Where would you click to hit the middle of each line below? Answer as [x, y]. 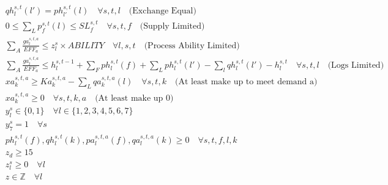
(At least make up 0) [134, 98]
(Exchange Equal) [162, 11]
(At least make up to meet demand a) [246, 82]
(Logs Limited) [356, 65]
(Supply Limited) [172, 27]
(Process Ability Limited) [192, 45]
